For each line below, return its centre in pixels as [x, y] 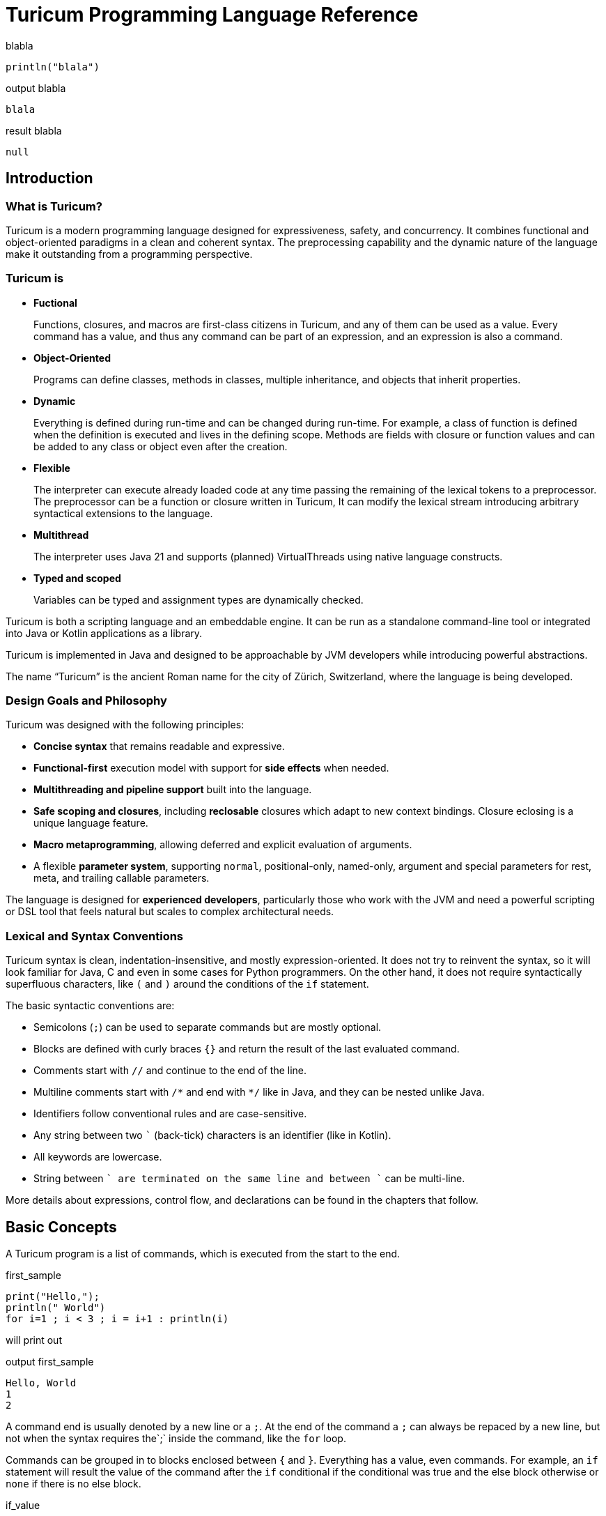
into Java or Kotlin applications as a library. [104, 633]
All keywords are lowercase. [98, 1157]
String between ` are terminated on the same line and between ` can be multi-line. [249, 1179]
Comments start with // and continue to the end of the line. [170, 1071]
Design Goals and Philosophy [86, 701]
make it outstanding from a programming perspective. [129, 254]
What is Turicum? [54, 206]
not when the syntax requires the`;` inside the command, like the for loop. [176, 1439]
